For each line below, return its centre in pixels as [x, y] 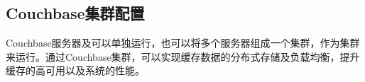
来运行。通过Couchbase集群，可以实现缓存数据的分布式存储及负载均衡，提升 [183, 56]
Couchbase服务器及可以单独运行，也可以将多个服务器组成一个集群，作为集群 [183, 43]
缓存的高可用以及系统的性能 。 [75, 70]
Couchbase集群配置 [75, 13]
